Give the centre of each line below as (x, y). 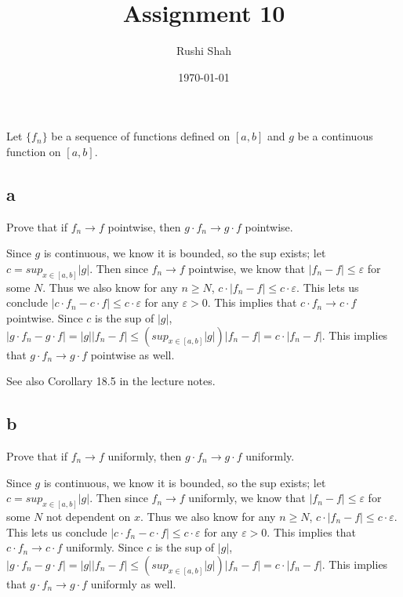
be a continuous (335, 136)
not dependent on (88, 516)
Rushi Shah (204, 51)
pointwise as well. (133, 354)
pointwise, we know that (247, 268)
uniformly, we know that (247, 498)
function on (34, 151)
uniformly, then (145, 455)
